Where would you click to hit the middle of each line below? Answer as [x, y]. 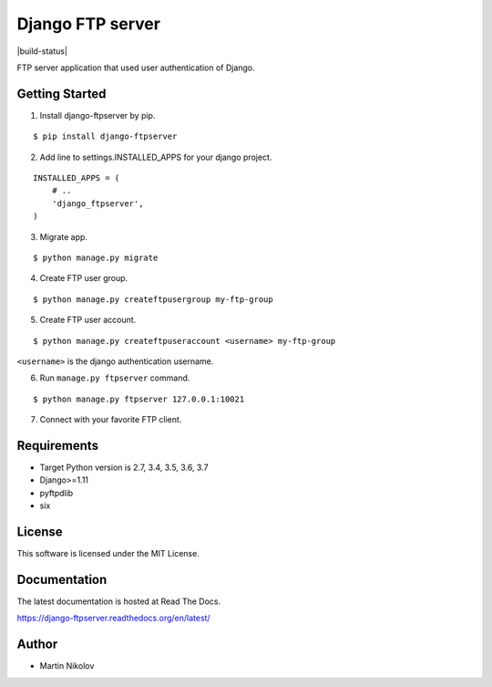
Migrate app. [64, 236]
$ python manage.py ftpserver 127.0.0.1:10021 [139, 399]
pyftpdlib [56, 493]
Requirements [58, 446]
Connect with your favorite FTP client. [111, 420]
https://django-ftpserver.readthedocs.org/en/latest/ [113, 618]
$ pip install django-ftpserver [105, 136]
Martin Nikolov [67, 666]
